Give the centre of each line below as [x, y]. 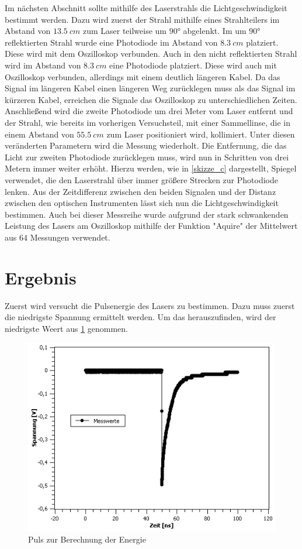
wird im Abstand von [43, 65]
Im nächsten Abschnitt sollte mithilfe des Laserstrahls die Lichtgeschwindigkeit [146, 8]
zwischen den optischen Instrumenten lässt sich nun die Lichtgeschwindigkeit [142, 203]
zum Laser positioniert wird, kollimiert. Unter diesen [201, 134]
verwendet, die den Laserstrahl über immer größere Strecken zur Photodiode [141, 179]
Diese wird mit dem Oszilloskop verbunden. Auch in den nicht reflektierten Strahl [151, 54]
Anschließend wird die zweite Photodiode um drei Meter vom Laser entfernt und [149, 111]
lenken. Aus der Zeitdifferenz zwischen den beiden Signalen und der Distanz [140, 191]
